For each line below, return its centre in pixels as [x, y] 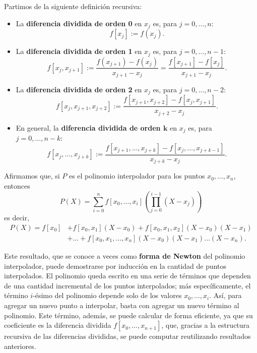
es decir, [17, 218]
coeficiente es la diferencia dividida [58, 325]
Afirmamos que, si [32, 176]
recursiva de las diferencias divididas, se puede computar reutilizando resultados [127, 336]
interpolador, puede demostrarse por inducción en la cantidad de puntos [115, 266]
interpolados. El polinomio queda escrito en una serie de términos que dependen [127, 276]
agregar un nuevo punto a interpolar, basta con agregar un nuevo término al [122, 305]
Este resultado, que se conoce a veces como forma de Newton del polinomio [125, 256]
